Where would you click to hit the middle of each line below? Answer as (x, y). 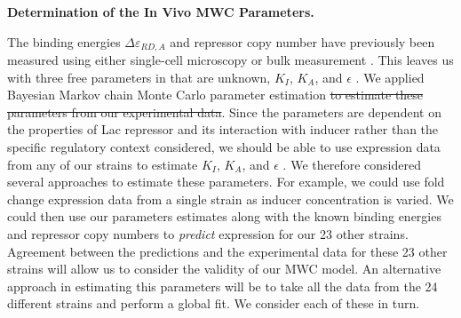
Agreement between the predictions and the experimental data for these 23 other (227, 251)
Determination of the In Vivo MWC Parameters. (161, 12)
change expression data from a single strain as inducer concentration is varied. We (230, 199)
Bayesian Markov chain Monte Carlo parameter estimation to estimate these (215, 95)
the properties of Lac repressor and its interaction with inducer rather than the (223, 129)
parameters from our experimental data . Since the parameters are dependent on (224, 111)
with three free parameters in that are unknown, (139, 77)
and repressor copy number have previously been (302, 41)
